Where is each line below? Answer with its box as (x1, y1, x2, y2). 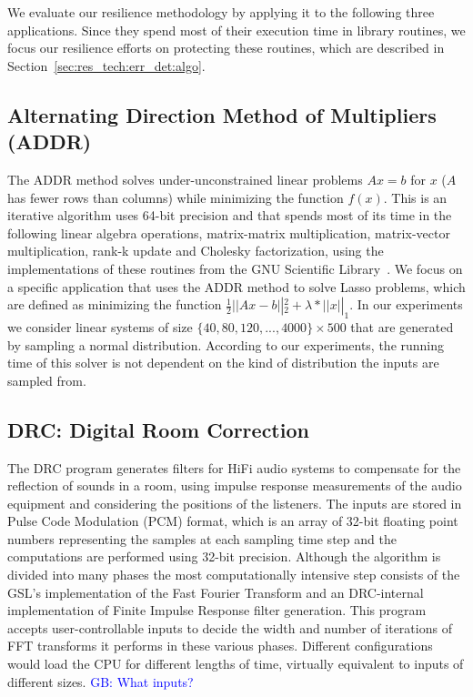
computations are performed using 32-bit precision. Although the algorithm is (7, 547, 441, 566)
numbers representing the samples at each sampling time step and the (7, 529, 397, 548)
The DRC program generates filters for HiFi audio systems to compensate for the (7, 458, 461, 477)
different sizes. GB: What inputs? (7, 672, 194, 691)
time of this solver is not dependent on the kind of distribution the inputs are (7, 353, 439, 372)
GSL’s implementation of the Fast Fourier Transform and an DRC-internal (7, 582, 424, 601)
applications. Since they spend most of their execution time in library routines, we (7, 20, 466, 39)
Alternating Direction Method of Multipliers (7, 100, 437, 128)
